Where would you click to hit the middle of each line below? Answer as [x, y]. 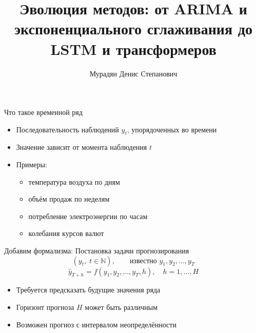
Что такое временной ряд [43, 112]
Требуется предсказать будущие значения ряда [88, 290]
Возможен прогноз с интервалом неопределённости [96, 324]
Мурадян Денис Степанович [133, 73]
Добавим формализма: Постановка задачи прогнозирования [97, 251]
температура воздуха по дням [74, 181]
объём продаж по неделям [69, 199]
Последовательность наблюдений [67, 129]
